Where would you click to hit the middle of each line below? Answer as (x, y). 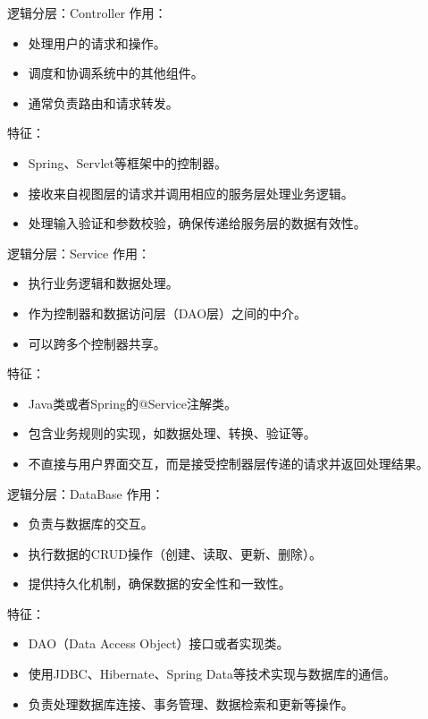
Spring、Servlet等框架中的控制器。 (127, 162)
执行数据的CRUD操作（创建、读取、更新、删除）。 (175, 553)
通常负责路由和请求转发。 (103, 102)
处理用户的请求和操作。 (97, 42)
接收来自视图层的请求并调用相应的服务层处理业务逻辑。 (191, 193)
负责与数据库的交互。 (91, 524)
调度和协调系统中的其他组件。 (116, 73)
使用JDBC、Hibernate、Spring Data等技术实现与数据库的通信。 (212, 674)
